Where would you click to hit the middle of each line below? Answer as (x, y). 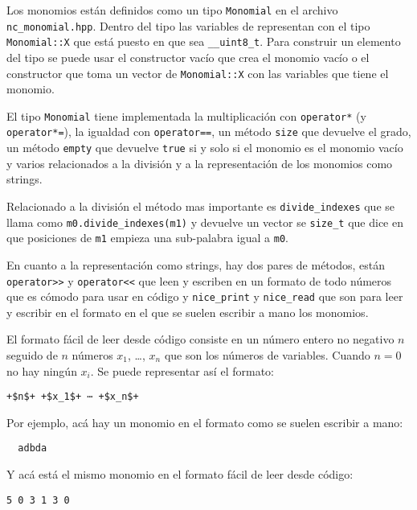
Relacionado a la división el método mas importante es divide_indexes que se (201, 206)
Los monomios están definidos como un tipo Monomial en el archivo (172, 10)
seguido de (32, 355)
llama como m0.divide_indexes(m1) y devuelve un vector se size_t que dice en (205, 222)
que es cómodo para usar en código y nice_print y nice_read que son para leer (205, 296)
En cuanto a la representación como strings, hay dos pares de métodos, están (196, 264)
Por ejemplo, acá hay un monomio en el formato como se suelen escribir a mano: (205, 422)
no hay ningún (42, 370)
